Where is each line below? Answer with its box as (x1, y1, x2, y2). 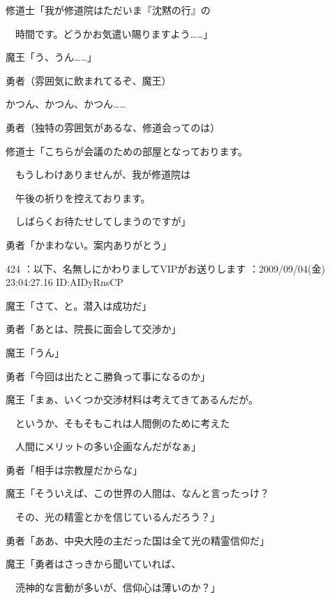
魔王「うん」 (6, 345, 64, 359)
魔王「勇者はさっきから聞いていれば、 (6, 556, 181, 571)
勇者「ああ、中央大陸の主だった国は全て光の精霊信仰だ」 (6, 533, 269, 547)
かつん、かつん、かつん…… (6, 96, 126, 111)
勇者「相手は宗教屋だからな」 (6, 462, 142, 477)
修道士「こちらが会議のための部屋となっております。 (6, 143, 248, 158)
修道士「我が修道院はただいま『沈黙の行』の (6, 3, 211, 17)
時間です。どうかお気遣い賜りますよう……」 (15, 26, 213, 41)
